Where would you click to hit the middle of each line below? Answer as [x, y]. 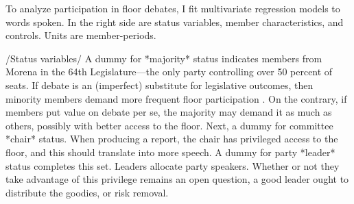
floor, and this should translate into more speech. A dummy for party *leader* [170, 152]
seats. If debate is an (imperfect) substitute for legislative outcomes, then [160, 85]
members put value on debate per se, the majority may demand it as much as [169, 112]
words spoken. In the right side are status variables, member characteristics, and [175, 22]
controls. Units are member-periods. [81, 35]
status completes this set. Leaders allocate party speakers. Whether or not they [173, 165]
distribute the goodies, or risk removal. [87, 192]
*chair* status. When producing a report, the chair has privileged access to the [172, 139]
